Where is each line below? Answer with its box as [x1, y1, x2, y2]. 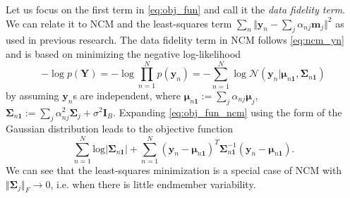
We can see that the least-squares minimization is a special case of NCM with [6, 163, 342, 178]
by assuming [6, 87, 59, 102]
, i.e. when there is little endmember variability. [50, 176, 256, 191]
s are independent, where [73, 87, 181, 102]
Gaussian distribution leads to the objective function [6, 121, 234, 136]
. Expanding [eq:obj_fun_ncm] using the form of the [113, 104, 342, 119]
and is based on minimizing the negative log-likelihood [6, 46, 241, 61]
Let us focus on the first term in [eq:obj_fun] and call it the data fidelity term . [6, 2, 346, 16]
